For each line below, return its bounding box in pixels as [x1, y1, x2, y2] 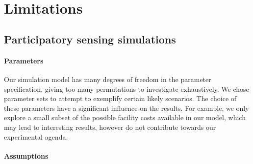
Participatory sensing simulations [4, 31, 176, 46]
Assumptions [4, 150, 49, 161]
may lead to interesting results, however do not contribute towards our [4, 122, 216, 132]
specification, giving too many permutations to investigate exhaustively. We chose [4, 83, 249, 94]
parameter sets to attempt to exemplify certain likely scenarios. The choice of [4, 93, 237, 103]
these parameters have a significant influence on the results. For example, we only [4, 102, 249, 113]
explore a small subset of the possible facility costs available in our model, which [4, 112, 246, 123]
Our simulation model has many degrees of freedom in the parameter [4, 74, 211, 84]
